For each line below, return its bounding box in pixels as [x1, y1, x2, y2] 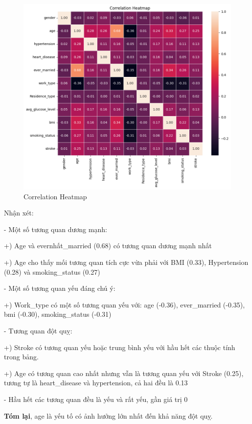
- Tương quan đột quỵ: [4, 326, 72, 336]
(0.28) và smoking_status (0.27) [4, 266, 100, 277]
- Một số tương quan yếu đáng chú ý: [4, 283, 115, 293]
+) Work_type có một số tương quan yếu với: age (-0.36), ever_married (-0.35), [4, 299, 245, 309]
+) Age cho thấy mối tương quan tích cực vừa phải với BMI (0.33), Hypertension [4, 257, 249, 267]
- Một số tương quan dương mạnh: [4, 224, 107, 234]
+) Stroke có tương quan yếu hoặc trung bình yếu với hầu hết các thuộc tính [4, 342, 235, 352]
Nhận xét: [4, 208, 34, 218]
